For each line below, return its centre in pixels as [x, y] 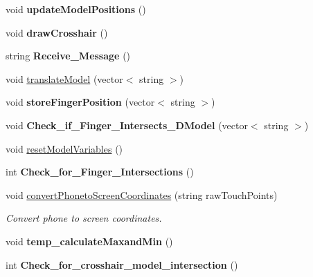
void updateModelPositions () [76, 9]
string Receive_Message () [68, 56]
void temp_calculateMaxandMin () [89, 241]
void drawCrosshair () [57, 32]
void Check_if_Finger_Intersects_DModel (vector [127, 125]
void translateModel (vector [64, 78]
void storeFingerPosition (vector [80, 102]
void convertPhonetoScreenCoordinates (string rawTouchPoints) [142, 194]
